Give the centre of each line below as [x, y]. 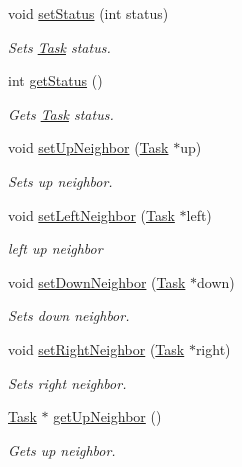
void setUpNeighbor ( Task [88, 147]
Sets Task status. [59, 46]
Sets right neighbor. [67, 382]
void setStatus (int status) [88, 13]
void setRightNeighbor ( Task [96, 348]
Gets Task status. [61, 113]
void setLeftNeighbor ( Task [91, 214]
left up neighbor [55, 248]
